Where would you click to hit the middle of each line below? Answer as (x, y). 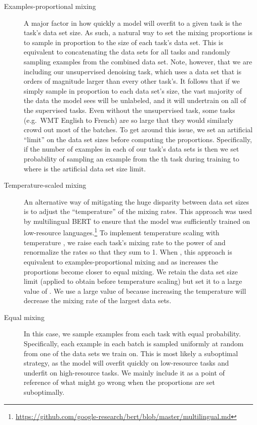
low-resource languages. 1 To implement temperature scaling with (122, 232)
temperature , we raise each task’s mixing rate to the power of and (125, 242)
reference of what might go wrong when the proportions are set (119, 382)
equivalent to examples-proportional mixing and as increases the (121, 261)
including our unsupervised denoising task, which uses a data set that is (133, 71)
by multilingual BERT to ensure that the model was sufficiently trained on (137, 221)
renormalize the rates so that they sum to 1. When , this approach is (128, 252)
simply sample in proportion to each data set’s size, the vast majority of (133, 90)
